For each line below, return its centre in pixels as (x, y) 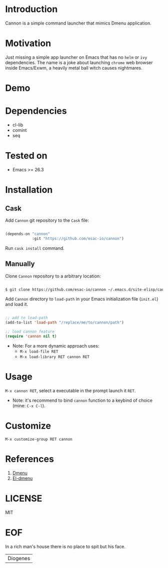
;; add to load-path (27, 318)
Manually (20, 264)
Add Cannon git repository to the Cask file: (47, 220)
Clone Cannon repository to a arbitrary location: (53, 276)
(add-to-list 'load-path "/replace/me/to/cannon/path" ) (64, 323)
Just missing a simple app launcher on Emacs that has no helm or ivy (76, 57)
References (29, 459)
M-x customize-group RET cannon (39, 439)
